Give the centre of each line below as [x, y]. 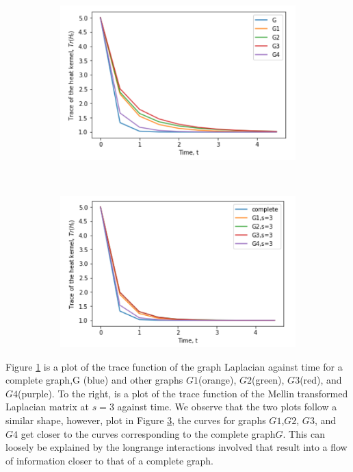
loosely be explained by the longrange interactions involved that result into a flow [176, 447]
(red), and [321, 380]
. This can [304, 433]
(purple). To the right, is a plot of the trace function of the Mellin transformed [183, 393]
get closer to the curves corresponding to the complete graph [148, 433]
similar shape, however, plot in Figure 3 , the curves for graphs [136, 420]
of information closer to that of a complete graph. [109, 460]
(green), [268, 380]
